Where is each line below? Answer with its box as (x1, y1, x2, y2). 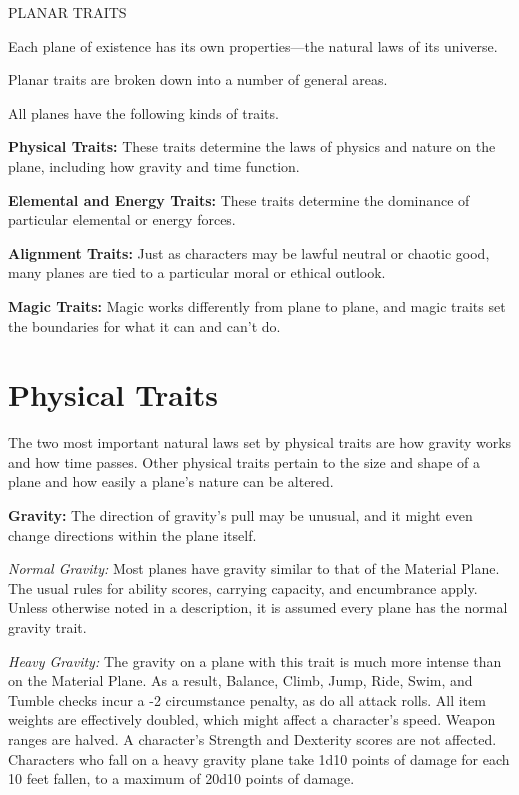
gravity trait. (8, 617, 87, 637)
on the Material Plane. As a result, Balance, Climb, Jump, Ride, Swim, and (8, 670, 473, 691)
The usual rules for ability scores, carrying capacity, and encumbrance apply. (8, 577, 478, 598)
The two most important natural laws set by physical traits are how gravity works (8, 432, 512, 453)
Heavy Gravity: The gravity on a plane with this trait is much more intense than (8, 650, 502, 671)
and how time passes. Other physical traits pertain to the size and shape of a (8, 451, 480, 472)
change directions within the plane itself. (8, 524, 257, 545)
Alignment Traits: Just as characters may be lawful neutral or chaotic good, (8, 242, 490, 263)
